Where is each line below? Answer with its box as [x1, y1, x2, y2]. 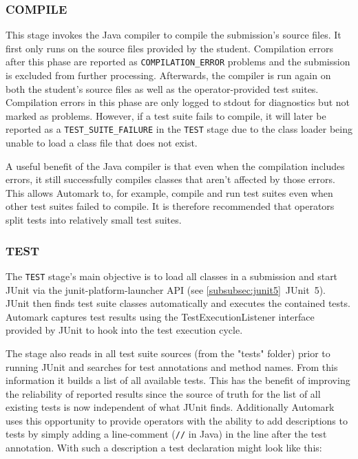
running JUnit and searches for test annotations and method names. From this [6, 359, 338, 374]
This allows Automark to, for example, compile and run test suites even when [6, 185, 333, 200]
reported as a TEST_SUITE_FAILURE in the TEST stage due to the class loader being [6, 122, 353, 136]
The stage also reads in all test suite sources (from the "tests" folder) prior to [6, 345, 330, 360]
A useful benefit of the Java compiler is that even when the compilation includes [6, 158, 345, 173]
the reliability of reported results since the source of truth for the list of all [6, 386, 321, 401]
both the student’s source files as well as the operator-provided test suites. [6, 81, 319, 96]
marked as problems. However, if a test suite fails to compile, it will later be [6, 108, 326, 122]
